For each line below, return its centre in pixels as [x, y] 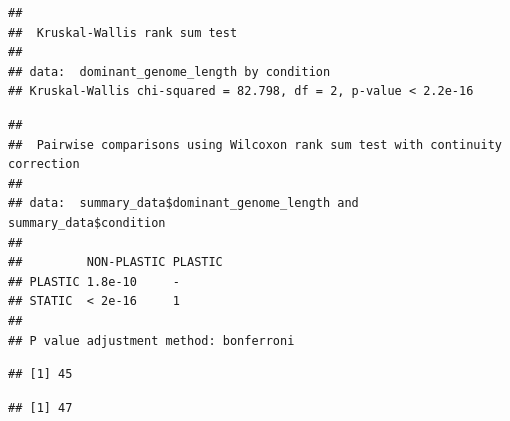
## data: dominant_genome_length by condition [169, 71]
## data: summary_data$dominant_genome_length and [183, 203]
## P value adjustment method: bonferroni [151, 340]
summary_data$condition [87, 222]
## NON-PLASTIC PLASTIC [115, 262]
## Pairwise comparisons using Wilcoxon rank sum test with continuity [255, 144]
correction [44, 164]
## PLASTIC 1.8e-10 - [94, 281]
